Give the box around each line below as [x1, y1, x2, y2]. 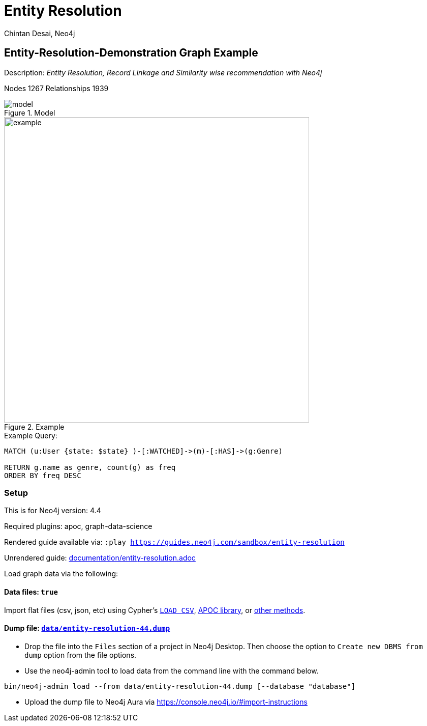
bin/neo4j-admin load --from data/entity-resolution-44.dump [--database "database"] [4, 682, 356, 690]
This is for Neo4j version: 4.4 [4, 506, 101, 515]
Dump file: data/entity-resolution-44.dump [4, 624, 170, 633]
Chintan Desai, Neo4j [4, 29, 75, 38]
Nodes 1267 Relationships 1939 [4, 83, 109, 93]
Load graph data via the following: [4, 569, 118, 578]
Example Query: [4, 431, 57, 440]
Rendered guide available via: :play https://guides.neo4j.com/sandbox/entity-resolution [4, 538, 345, 547]
